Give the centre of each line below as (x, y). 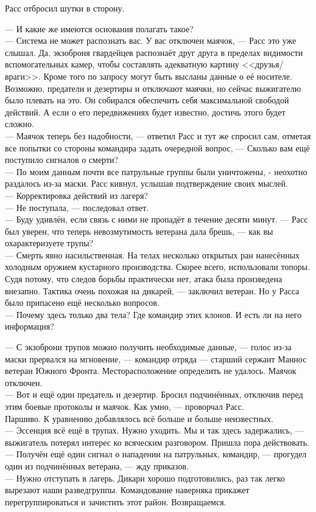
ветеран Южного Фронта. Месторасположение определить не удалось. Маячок (151, 371)
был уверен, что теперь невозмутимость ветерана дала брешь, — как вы (139, 231)
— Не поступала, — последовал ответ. (77, 207)
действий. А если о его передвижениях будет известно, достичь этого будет (145, 112)
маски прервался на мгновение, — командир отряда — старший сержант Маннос (156, 358)
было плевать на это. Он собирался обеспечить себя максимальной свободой (147, 100)
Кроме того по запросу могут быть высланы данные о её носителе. (168, 76)
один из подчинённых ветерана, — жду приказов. (97, 465)
